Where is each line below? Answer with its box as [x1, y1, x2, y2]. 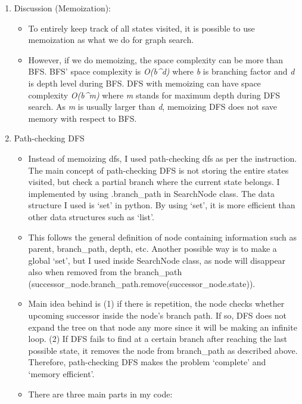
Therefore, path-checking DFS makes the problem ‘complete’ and [28, 356, 266, 368]
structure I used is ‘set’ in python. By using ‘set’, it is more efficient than [28, 199, 295, 211]
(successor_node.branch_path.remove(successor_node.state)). [28, 277, 256, 289]
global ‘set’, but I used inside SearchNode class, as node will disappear [28, 254, 286, 266]
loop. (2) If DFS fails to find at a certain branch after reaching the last [28, 332, 287, 345]
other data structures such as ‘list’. [28, 210, 154, 223]
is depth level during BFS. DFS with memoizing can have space [28, 76, 261, 89]
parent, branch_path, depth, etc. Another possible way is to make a [28, 242, 277, 255]
